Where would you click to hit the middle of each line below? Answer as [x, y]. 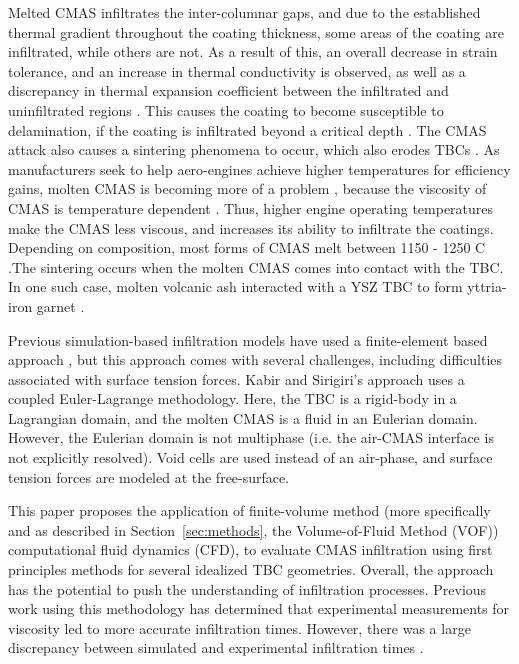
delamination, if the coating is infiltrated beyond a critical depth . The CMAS [247, 129]
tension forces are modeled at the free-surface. [149, 476]
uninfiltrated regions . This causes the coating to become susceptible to [226, 109]
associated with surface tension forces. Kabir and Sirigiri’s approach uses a [236, 378]
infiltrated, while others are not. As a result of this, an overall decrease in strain [253, 51]
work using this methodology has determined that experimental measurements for [259, 608]
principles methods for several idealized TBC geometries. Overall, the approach [251, 569]
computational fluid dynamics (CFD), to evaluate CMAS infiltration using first [250, 549]
